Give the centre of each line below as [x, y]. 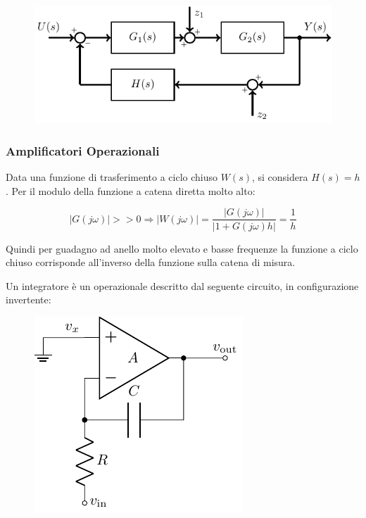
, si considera [280, 177]
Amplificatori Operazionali [83, 151]
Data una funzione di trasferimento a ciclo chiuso [112, 177]
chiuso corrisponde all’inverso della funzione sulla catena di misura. [151, 262]
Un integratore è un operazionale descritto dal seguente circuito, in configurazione [182, 285]
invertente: [29, 299]
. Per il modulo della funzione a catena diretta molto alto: [131, 190]
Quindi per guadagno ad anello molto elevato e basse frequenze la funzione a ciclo [182, 248]
